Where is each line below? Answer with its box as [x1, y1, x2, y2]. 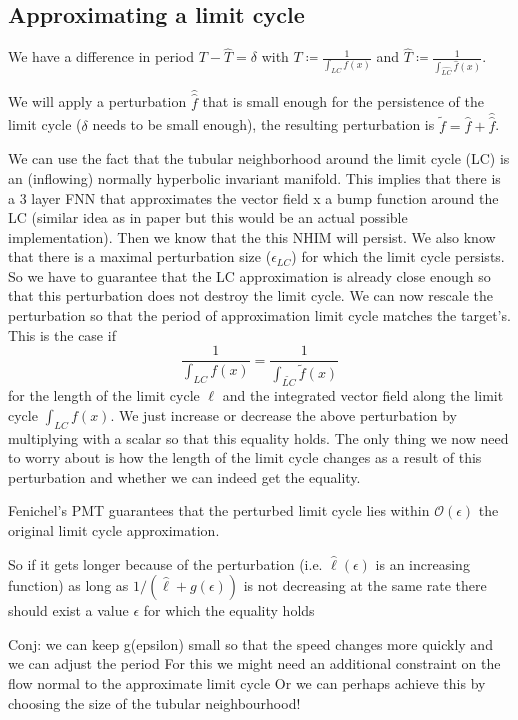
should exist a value [8, 600, 129, 621]
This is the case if [8, 324, 116, 345]
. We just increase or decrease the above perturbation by [110, 404, 457, 425]
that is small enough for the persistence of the [202, 91, 484, 112]
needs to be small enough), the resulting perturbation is [92, 114, 435, 135]
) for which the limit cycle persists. [291, 246, 505, 267]
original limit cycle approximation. [8, 519, 220, 540]
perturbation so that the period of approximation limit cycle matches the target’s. [8, 305, 511, 326]
